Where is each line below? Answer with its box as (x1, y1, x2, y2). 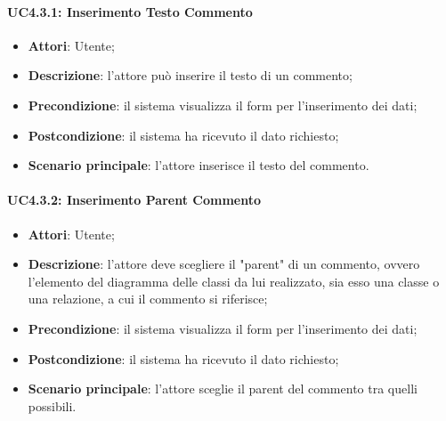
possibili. (28, 396, 77, 415)
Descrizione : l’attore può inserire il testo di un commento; (28, 66, 353, 85)
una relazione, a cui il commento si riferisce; (28, 289, 268, 308)
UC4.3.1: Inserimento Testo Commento (7, 2, 253, 20)
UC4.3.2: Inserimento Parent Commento (7, 190, 261, 209)
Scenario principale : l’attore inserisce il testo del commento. (28, 156, 369, 174)
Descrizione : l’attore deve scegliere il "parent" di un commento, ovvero (28, 255, 420, 273)
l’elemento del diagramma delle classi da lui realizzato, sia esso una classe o (28, 271, 440, 290)
